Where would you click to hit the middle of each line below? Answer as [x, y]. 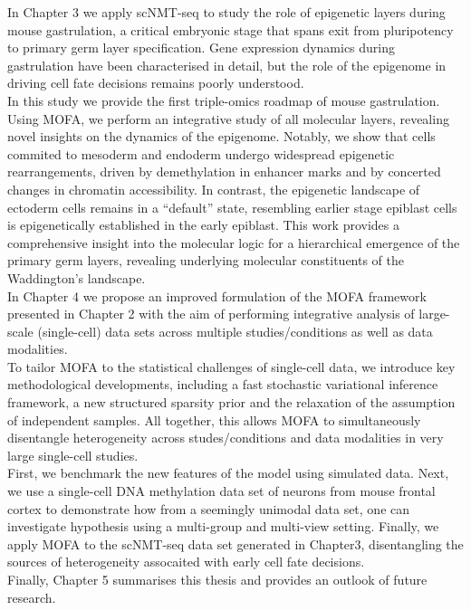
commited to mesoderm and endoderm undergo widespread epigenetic [201, 153]
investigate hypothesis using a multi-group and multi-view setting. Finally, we [223, 526]
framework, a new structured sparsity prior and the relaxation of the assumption [231, 402]
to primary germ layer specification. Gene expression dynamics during [202, 48]
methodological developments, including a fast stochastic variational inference [223, 384]
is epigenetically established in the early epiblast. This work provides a [204, 225]
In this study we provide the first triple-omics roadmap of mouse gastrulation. [224, 100]
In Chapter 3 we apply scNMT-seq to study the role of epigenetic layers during [226, 12]
